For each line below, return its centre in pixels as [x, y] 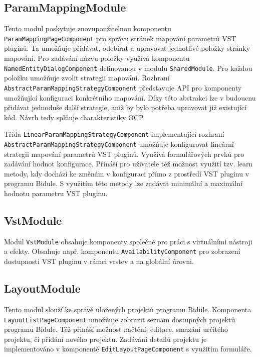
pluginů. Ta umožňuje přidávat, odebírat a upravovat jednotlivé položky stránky [127, 48]
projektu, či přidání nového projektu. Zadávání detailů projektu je [105, 339]
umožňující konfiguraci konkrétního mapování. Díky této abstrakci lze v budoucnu [130, 97]
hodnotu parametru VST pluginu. [56, 193]
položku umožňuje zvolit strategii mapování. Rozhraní [87, 78]
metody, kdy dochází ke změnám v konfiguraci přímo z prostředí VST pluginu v [127, 173]
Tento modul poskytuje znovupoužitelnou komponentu [88, 28]
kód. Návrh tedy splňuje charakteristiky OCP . [75, 117]
